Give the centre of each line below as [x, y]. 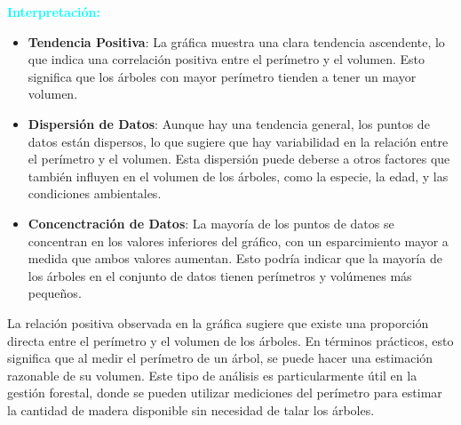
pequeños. [55, 293]
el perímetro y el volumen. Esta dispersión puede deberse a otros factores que [239, 159]
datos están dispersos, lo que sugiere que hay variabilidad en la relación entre [238, 141]
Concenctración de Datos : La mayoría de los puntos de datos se [211, 223]
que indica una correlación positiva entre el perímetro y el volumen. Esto [227, 59]
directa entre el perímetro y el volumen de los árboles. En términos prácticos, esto [230, 340]
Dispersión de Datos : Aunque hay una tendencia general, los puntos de [229, 123]
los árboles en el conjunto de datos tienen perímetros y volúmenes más [220, 275]
